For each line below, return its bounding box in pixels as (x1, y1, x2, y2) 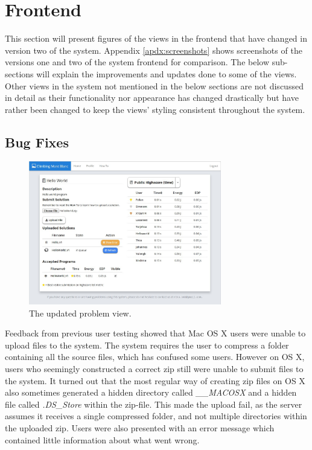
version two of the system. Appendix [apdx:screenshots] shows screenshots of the (5, 43, 302, 56)
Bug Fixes (5, 132, 69, 151)
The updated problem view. (29, 306, 132, 319)
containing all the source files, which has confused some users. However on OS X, (5, 350, 305, 363)
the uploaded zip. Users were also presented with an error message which (5, 422, 275, 434)
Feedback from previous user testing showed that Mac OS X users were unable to (5, 327, 306, 339)
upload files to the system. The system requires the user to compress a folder (5, 338, 289, 351)
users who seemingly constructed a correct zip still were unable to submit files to (5, 362, 304, 375)
